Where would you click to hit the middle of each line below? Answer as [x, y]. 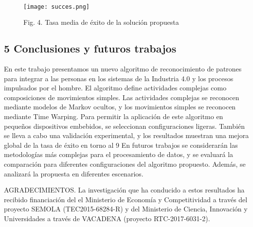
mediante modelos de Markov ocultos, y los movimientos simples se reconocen [120, 107]
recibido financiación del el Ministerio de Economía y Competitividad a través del [126, 199]
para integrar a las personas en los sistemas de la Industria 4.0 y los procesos [119, 78]
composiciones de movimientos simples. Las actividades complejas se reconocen [122, 97]
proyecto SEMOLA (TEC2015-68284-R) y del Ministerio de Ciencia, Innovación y [126, 209]
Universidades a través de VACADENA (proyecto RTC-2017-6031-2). [107, 218]
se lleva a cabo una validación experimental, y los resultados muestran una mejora [126, 135]
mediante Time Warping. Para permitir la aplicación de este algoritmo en [114, 116]
